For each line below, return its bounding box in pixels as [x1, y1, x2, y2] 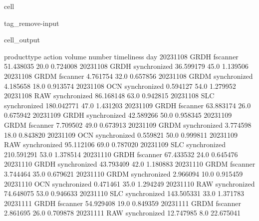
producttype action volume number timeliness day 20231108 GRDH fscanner [4, 51, 239, 61]
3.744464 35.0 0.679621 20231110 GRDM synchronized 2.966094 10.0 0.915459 [4, 168, 243, 179]
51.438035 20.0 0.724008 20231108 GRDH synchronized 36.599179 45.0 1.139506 [4, 61, 249, 71]
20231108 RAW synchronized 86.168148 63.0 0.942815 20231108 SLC [4, 90, 215, 101]
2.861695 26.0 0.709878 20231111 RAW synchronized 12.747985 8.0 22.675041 [4, 208, 241, 218]
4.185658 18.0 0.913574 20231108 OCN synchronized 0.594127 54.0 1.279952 [4, 80, 236, 91]
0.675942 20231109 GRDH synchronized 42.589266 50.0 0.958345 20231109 [4, 110, 232, 120]
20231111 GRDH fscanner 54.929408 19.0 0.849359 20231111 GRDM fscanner [4, 198, 241, 208]
